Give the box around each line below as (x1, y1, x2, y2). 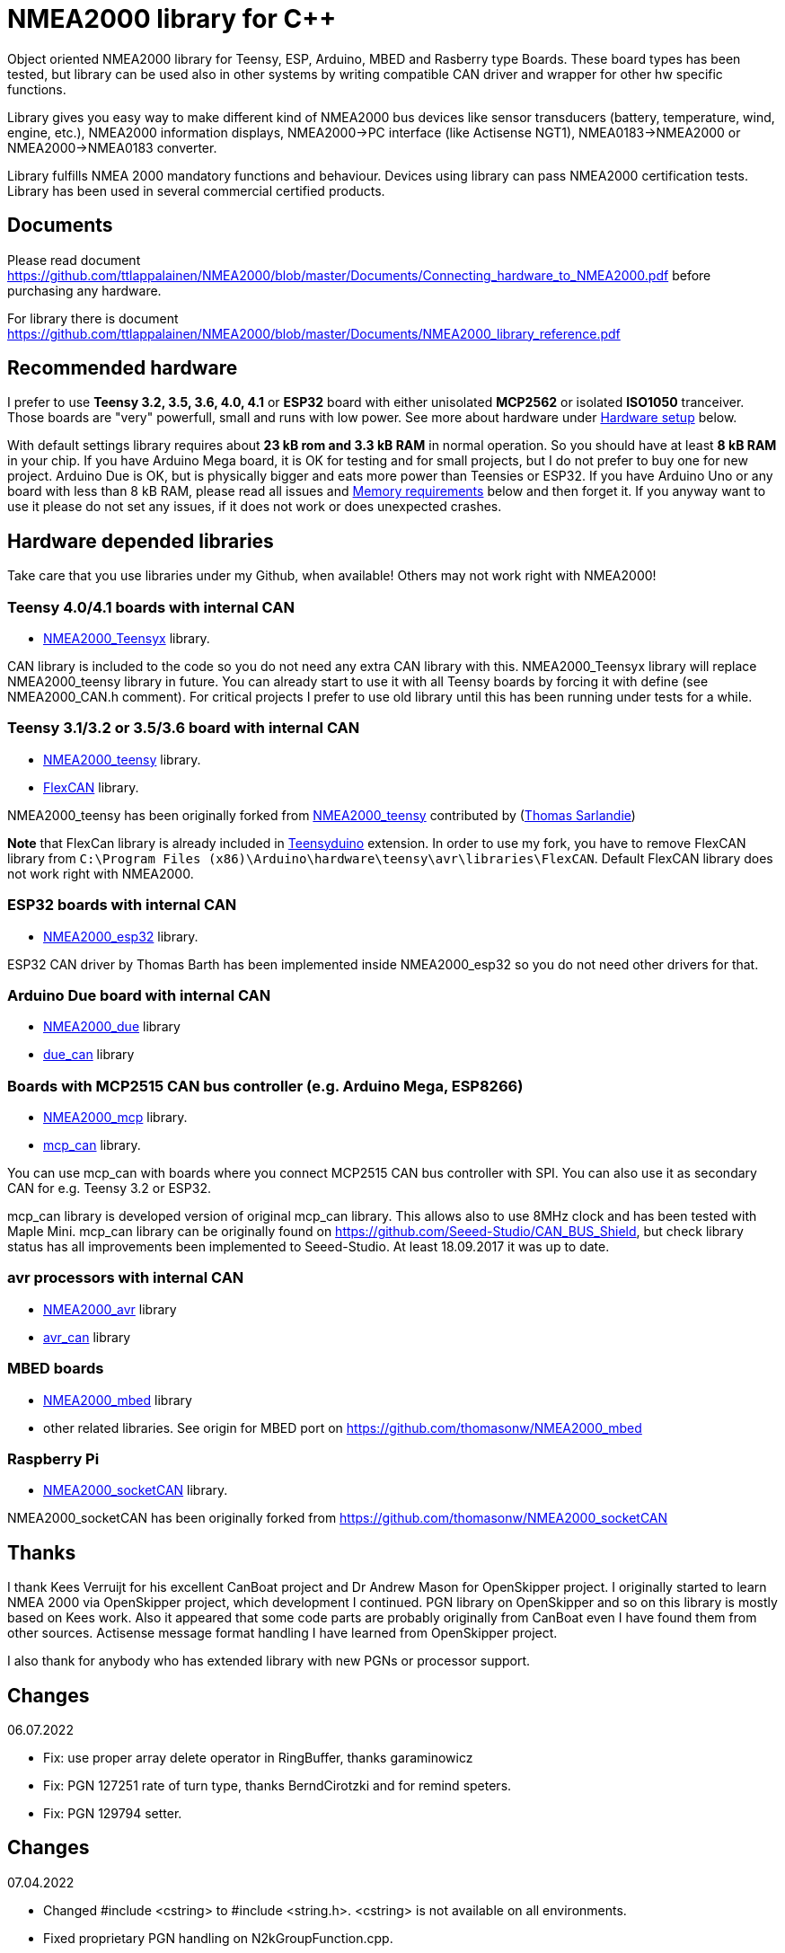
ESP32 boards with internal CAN (7, 896, 237, 915)
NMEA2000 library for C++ (7, 4, 337, 34)
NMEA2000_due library (43, 1019, 181, 1035)
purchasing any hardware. (7, 282, 162, 298)
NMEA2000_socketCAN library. (43, 1482, 228, 1498)
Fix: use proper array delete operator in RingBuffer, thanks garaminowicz (43, 1749, 473, 1765)
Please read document (7, 252, 141, 268)
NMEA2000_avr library (43, 1301, 177, 1317)
